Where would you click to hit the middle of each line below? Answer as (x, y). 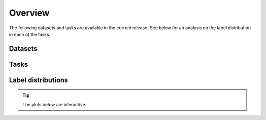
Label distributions (39, 80)
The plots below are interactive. (54, 104)
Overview (29, 13)
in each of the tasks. (30, 34)
